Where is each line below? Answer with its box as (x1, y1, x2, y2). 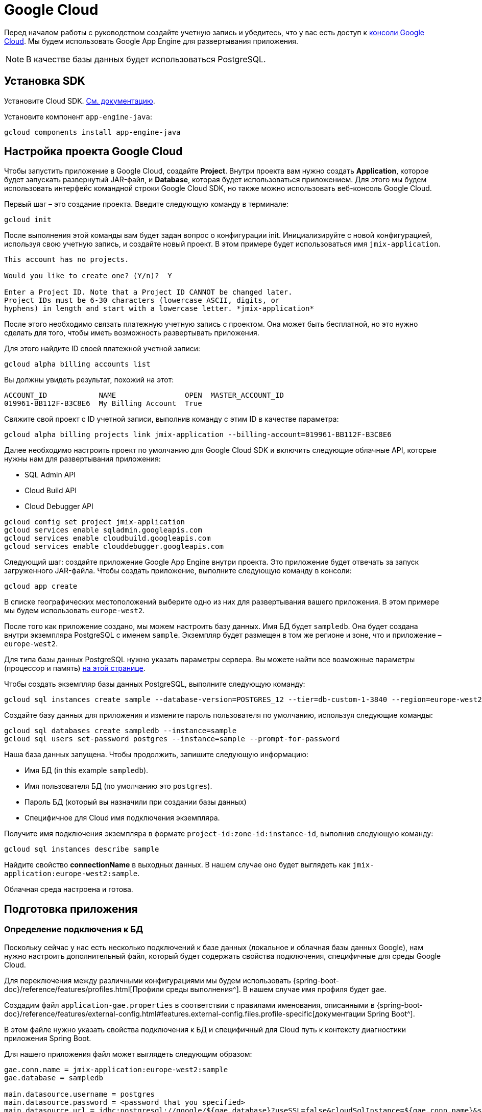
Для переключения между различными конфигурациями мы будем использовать (4, 976, 291, 985)
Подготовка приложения (4, 902, 138, 915)
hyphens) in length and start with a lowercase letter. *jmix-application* (4, 304, 314, 313)
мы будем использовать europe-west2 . (4, 606, 145, 615)
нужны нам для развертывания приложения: (4, 454, 161, 464)
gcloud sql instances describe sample (4, 845, 159, 854)
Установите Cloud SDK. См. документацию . (4, 96, 155, 105)
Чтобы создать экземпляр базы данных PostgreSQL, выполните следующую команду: (4, 680, 305, 689)
